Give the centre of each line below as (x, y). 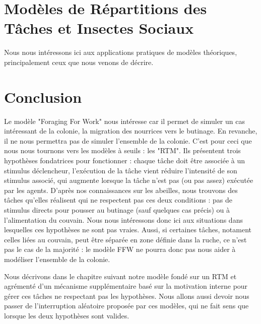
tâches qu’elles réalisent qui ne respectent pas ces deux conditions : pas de (118, 200)
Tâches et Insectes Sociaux (99, 28)
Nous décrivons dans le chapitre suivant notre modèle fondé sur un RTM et (120, 276)
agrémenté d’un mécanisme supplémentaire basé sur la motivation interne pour (126, 286)
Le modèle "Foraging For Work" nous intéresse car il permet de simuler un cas (124, 121)
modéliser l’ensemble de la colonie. (57, 259)
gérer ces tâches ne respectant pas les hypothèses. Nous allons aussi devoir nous (127, 296)
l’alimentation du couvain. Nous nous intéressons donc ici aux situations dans (123, 219)
